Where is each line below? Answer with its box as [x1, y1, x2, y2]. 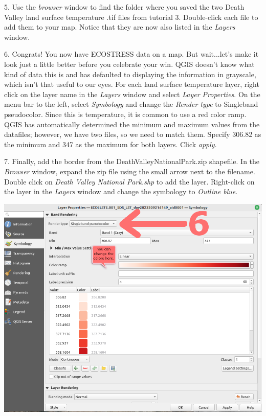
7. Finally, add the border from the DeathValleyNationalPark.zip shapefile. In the [4, 156, 260, 167]
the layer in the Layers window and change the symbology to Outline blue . [4, 186, 238, 197]
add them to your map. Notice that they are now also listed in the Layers [4, 21, 235, 32]
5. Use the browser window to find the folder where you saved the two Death [4, 2, 245, 12]
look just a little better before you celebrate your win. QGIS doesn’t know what [4, 58, 255, 69]
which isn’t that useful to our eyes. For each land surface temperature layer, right [4, 79, 259, 89]
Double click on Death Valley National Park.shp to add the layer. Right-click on [4, 176, 255, 187]
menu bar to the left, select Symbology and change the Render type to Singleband [4, 99, 258, 109]
